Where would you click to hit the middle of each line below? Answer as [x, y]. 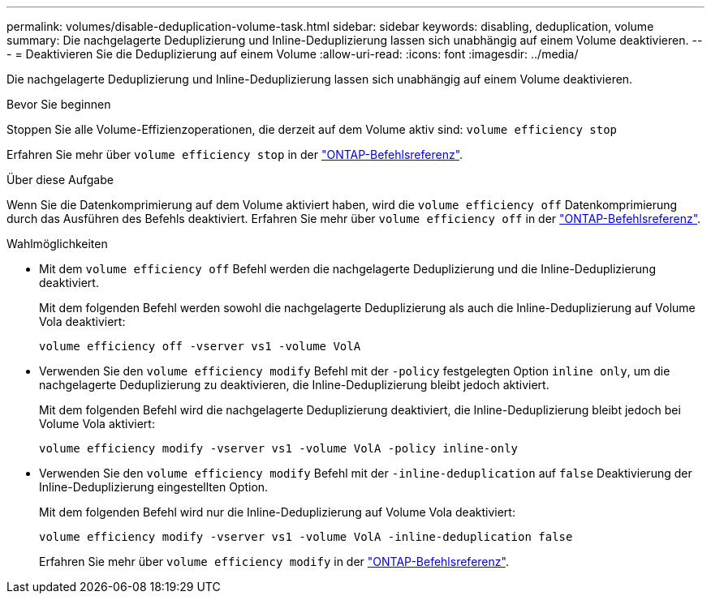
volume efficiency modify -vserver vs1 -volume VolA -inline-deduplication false [306, 537]
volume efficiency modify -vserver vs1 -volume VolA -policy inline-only [279, 448]
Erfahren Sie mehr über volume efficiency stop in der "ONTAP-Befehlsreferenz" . [235, 154]
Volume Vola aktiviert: [97, 424]
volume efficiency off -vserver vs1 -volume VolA [200, 346]
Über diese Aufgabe [60, 180]
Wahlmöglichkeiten [57, 244]
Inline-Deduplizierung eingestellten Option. [154, 487]
